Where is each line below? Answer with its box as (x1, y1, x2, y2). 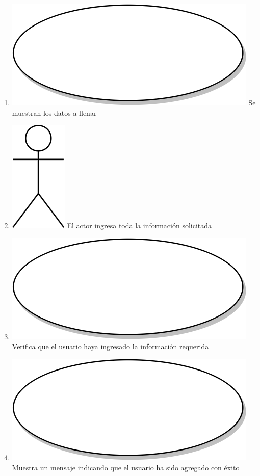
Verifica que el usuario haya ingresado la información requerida (12, 341, 209, 352)
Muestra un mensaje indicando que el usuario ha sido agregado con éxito (12, 462, 240, 472)
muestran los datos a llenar (12, 107, 97, 118)
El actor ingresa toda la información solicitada (67, 220, 212, 231)
